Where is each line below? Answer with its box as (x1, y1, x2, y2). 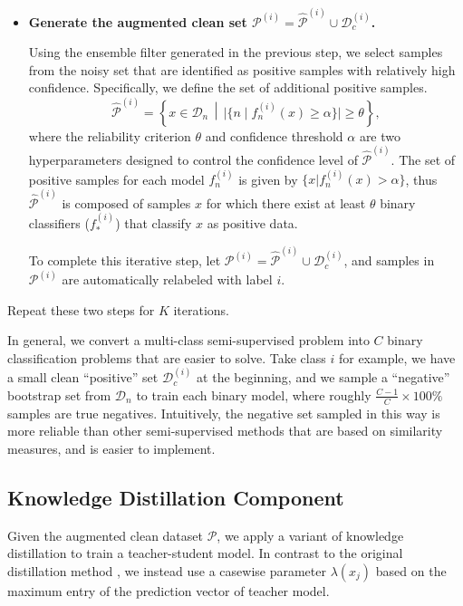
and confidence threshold (205, 126, 343, 145)
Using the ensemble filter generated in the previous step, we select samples (28, 43, 443, 62)
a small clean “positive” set (7, 368, 159, 387)
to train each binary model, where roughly (136, 385, 371, 404)
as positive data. (207, 213, 298, 232)
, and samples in (343, 251, 435, 270)
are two (359, 126, 401, 145)
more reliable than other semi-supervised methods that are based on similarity (7, 421, 443, 440)
